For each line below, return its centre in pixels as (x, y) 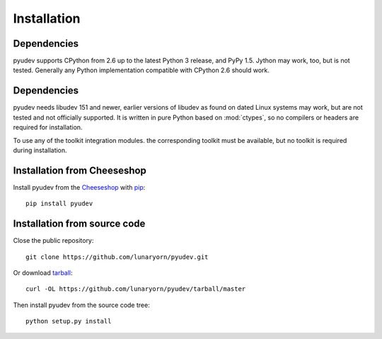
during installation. (40, 150)
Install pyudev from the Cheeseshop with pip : (79, 187)
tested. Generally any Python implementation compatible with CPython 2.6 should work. (141, 70)
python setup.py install (69, 321)
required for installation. (48, 127)
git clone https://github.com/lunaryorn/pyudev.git (117, 257)
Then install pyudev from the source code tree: (81, 305)
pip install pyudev (59, 204)
